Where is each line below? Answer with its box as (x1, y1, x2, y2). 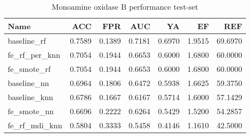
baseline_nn (8, 77, 49, 88)
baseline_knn (8, 91, 53, 103)
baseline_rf (8, 35, 46, 46)
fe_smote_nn (8, 105, 54, 117)
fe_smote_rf (8, 63, 51, 74)
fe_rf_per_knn (8, 49, 61, 60)
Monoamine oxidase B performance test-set (51, 1, 199, 12)
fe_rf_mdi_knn (8, 120, 63, 131)
